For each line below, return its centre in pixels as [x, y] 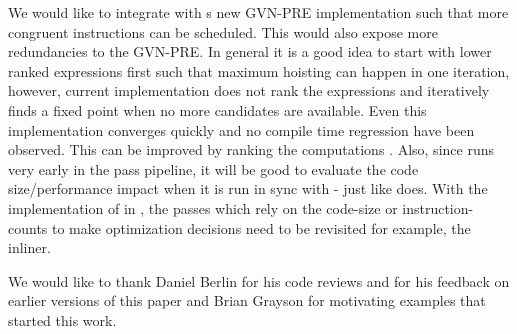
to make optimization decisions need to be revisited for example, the [261, 227]
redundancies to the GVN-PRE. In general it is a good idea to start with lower [250, 51]
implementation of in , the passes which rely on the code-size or [203, 207]
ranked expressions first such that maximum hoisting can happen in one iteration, [259, 70]
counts [28, 227]
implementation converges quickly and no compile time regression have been [241, 129]
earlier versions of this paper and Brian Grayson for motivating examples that [247, 300]
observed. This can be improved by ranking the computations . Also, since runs [251, 149]
